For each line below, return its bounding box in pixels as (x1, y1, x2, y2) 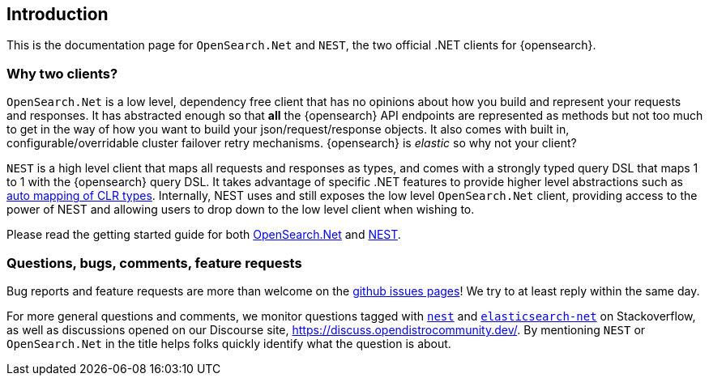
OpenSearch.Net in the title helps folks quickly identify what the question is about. (6, 336, 451, 350)
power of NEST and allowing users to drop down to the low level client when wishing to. (6, 202, 475, 217)
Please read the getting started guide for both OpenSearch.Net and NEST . (6, 227, 401, 242)
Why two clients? (6, 65, 118, 82)
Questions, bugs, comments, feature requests (6, 254, 302, 271)
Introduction (6, 4, 109, 24)
